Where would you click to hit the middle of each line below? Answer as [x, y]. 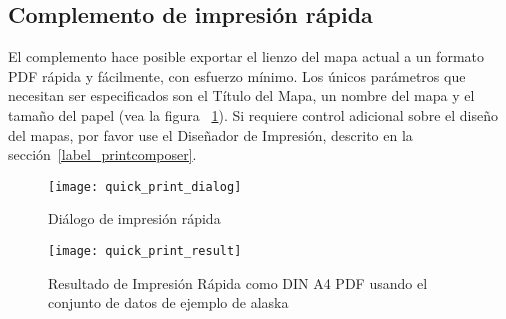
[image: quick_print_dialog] [145, 186]
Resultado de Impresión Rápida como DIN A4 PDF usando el [238, 282]
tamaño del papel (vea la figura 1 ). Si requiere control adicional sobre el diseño [253, 114]
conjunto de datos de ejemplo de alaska [168, 302]
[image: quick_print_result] [145, 251]
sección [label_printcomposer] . [102, 154]
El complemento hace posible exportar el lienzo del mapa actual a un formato [246, 56]
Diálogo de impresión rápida [134, 218]
